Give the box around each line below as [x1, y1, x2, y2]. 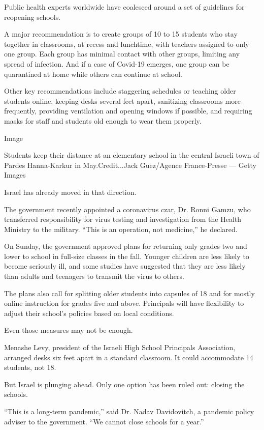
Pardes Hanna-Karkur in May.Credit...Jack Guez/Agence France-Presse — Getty [4, 159, 256, 170]
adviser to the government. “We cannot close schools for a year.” [4, 416, 204, 426]
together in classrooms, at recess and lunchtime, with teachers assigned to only [4, 38, 249, 49]
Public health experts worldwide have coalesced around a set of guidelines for [4, 2, 245, 12]
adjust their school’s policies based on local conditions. [4, 307, 174, 318]
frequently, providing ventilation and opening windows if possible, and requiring [4, 105, 252, 116]
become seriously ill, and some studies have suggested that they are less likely [4, 261, 246, 271]
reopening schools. [4, 11, 61, 22]
